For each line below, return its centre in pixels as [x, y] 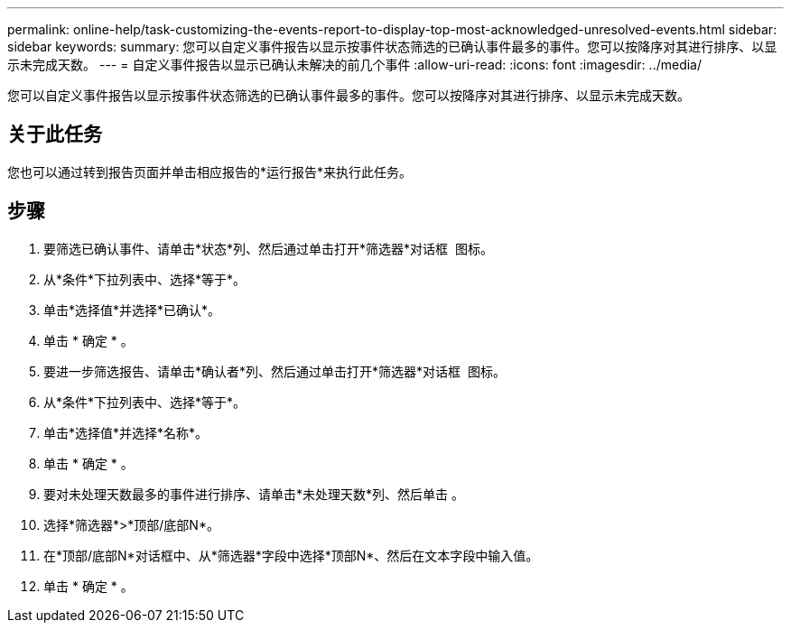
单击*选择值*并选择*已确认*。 [132, 310]
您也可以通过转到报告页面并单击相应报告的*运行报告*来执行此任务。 [210, 171]
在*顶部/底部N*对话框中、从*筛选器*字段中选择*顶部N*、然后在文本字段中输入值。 [291, 555]
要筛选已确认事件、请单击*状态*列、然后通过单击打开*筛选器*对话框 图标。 [268, 248]
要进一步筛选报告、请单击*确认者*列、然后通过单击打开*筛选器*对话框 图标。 [275, 371]
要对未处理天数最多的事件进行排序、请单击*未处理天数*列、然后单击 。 [254, 494]
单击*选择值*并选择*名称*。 [126, 432]
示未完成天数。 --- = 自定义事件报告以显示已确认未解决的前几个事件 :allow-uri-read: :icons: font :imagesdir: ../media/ [355, 65]
